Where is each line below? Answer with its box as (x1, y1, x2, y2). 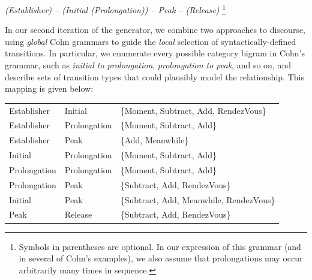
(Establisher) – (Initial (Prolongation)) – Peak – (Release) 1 (5, 2, 226, 16)
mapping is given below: (5, 82, 94, 95)
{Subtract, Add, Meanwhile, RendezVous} (120, 193, 275, 206)
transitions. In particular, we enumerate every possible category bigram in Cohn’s (5, 47, 305, 59)
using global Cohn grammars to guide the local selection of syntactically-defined (5, 35, 296, 47)
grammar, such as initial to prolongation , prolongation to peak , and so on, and (5, 59, 291, 71)
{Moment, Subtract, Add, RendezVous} (120, 104, 266, 116)
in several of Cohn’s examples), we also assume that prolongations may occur (19, 252, 303, 264)
